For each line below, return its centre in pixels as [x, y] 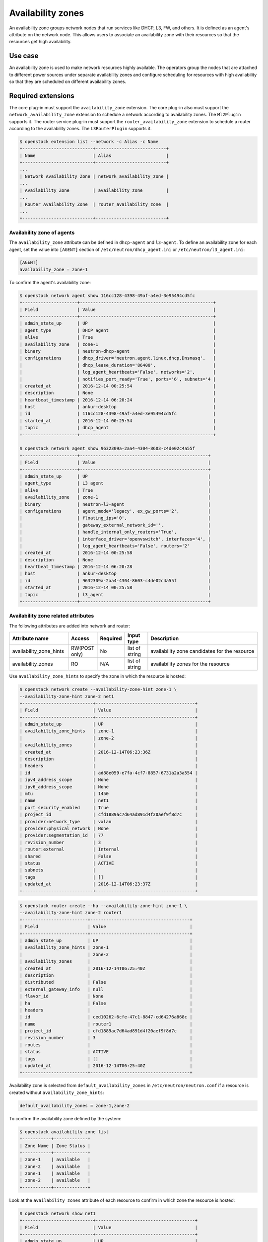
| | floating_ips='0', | [115, 518]
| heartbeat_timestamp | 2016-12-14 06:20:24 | [118, 400]
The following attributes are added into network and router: [70, 625]
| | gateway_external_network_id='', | [115, 525]
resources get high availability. [40, 42]
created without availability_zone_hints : [57, 1092]
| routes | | [106, 1045]
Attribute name [31, 638]
